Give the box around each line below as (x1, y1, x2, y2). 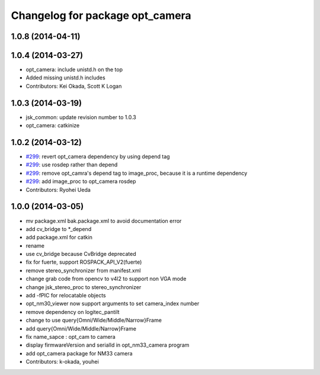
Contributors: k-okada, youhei (25, 358, 99, 366)
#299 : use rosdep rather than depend (25, 161, 118, 168)
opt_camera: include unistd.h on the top (25, 66, 123, 73)
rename (25, 242, 44, 249)
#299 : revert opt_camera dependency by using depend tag (25, 153, 170, 160)
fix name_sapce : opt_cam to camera (25, 334, 116, 340)
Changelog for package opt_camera (11, 9, 192, 22)
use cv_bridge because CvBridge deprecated (25, 251, 136, 258)
